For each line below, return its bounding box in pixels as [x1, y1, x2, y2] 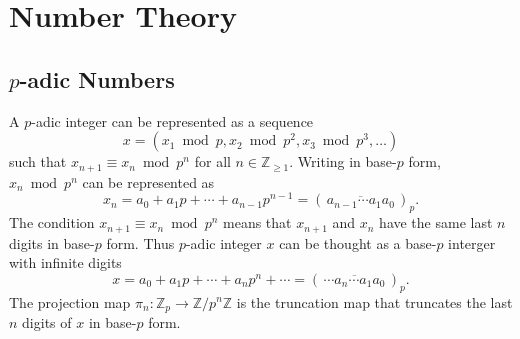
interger [448, 232, 496, 253]
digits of [22, 311, 72, 332]
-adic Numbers [19, 63, 175, 94]
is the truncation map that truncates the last [236, 291, 513, 312]
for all [194, 151, 231, 172]
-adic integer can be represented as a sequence [31, 110, 314, 131]
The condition [9, 212, 95, 233]
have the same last [379, 212, 493, 233]
